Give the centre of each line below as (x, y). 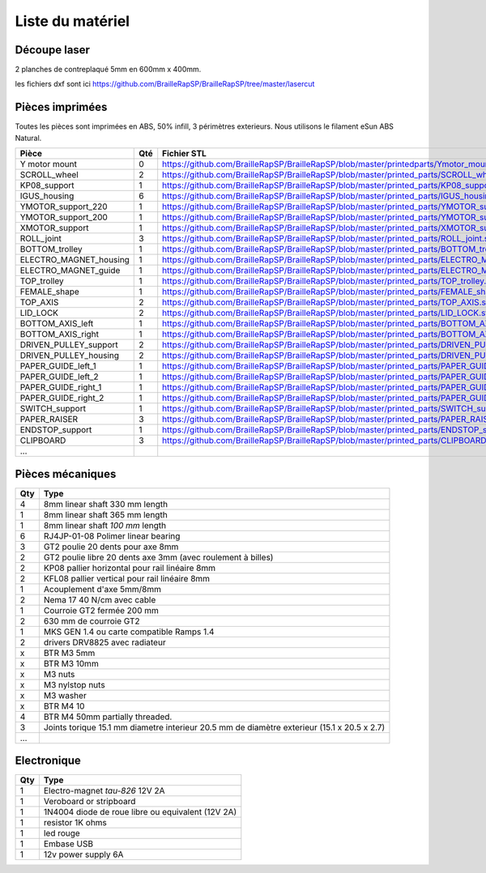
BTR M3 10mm (71, 663)
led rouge (62, 833)
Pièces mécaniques (66, 474)
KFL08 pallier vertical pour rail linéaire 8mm (127, 578)
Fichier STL (184, 154)
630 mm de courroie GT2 (92, 621)
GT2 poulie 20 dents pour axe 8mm (111, 547)
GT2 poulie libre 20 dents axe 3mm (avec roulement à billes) (158, 557)
